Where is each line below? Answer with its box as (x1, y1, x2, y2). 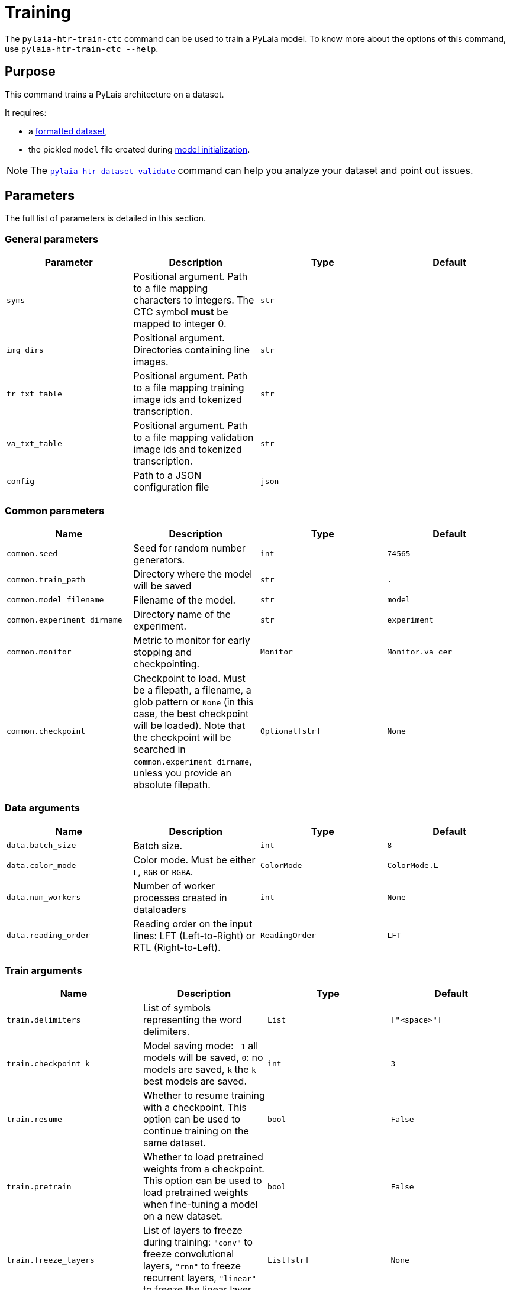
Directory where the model (133, 567, 253, 580)
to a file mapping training (133, 382, 244, 394)
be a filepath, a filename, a (133, 683, 251, 696)
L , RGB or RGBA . (133, 865, 193, 878)
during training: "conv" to (143, 1236, 253, 1249)
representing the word (143, 1014, 242, 1026)
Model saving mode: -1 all (143, 1040, 259, 1052)
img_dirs (7, 345, 44, 354)
